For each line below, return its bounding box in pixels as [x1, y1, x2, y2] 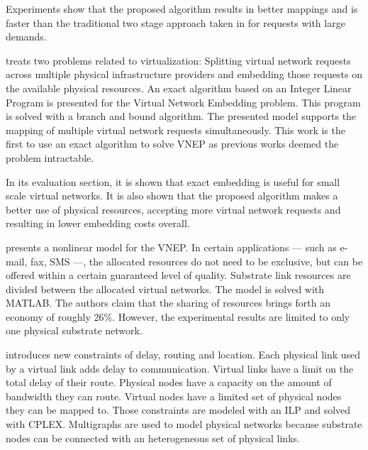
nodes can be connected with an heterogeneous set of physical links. [6, 430, 300, 445]
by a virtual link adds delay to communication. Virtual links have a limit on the [6, 361, 354, 375]
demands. [6, 29, 47, 44]
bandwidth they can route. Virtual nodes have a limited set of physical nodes [6, 388, 342, 403]
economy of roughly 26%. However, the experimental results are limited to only [6, 309, 350, 324]
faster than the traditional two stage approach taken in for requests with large [6, 15, 345, 30]
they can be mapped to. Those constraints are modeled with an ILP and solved [6, 402, 351, 417]
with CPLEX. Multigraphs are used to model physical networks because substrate [6, 417, 362, 432]
